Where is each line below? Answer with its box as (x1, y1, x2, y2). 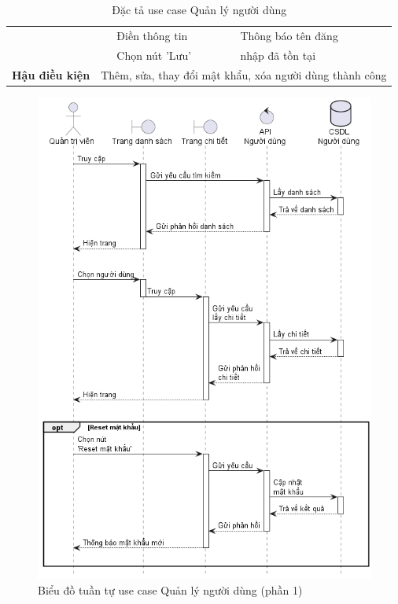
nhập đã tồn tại (240, 46, 316, 63)
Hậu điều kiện (12, 66, 90, 83)
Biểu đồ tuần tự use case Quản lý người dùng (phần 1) (38, 581, 303, 598)
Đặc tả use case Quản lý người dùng (112, 2, 287, 17)
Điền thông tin (116, 27, 188, 43)
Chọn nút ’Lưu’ (116, 46, 192, 63)
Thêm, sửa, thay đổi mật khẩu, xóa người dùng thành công (101, 66, 387, 83)
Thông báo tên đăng (240, 27, 338, 43)
